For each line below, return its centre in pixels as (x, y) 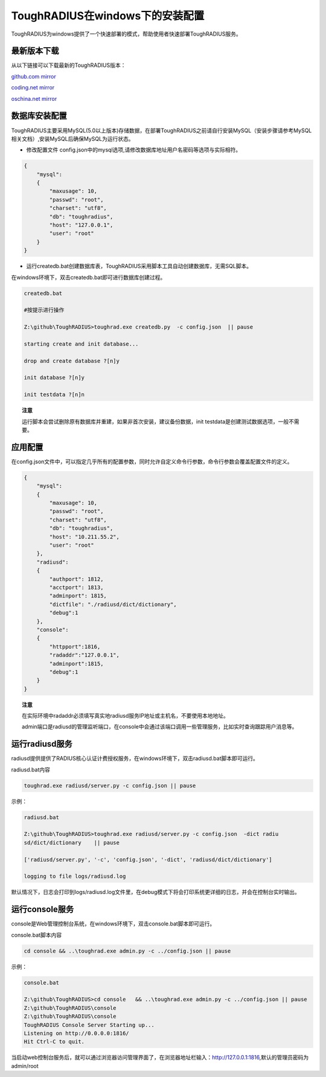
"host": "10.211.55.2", (85, 537)
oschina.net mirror (34, 98)
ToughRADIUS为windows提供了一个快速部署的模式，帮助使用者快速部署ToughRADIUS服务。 (126, 34)
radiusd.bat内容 (31, 770)
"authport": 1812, (76, 579)
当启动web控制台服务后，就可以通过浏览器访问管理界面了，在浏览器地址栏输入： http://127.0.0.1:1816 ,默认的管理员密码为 (160, 1058)
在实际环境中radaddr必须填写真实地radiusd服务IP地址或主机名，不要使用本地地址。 (126, 716)
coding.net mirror (33, 88)
